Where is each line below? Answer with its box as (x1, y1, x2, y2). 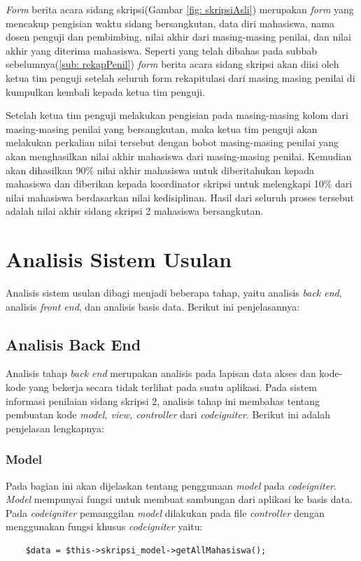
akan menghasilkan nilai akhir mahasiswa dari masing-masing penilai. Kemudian (6, 148, 352, 163)
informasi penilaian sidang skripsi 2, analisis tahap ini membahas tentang (6, 393, 320, 408)
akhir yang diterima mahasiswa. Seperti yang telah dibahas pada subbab (6, 43, 317, 57)
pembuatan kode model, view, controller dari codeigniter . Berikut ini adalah (6, 407, 330, 422)
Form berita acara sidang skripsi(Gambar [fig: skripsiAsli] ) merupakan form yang (6, 2, 354, 16)
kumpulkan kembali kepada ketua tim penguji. (6, 84, 206, 99)
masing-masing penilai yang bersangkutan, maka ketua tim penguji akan (6, 121, 318, 136)
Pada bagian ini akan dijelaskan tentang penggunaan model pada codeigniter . (6, 478, 337, 492)
